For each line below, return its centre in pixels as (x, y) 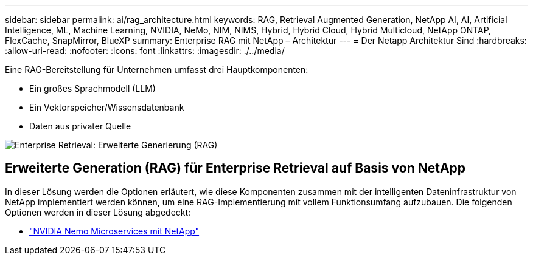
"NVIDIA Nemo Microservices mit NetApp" (114, 231)
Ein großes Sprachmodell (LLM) (92, 88)
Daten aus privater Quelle (80, 126)
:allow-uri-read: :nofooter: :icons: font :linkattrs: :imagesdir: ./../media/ (145, 51)
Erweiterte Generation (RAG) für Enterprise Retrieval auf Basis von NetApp (235, 168)
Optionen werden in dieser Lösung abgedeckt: (98, 212)
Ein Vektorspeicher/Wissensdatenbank (107, 107)
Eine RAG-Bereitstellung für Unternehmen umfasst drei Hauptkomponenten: (157, 70)
